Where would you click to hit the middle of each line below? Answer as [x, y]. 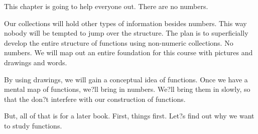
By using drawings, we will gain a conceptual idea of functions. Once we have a [126, 79]
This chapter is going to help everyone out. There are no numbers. [106, 6]
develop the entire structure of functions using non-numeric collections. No [119, 42]
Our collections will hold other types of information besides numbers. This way [125, 23]
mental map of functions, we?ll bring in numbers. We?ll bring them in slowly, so [127, 89]
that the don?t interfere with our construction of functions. [95, 99]
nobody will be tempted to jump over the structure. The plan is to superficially [126, 33]
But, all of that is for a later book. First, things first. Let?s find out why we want [129, 116]
